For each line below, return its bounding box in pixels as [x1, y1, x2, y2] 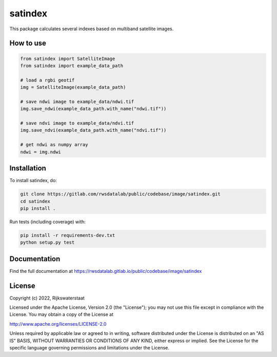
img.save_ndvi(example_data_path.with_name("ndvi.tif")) [20, 127, 167, 133]
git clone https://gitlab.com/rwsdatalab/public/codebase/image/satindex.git [20, 191, 221, 197]
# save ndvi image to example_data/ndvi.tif [20, 121, 134, 126]
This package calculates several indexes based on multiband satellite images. [9, 26, 174, 32]
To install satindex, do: [9, 177, 57, 184]
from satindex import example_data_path [20, 63, 123, 69]
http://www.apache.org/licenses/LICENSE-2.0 [9, 321, 107, 327]
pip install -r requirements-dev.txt [20, 232, 115, 238]
